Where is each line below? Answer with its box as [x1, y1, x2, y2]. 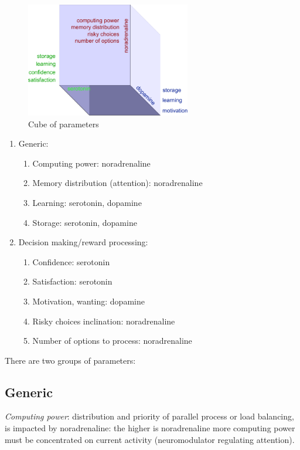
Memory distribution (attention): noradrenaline [32, 177, 203, 189]
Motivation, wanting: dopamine [32, 295, 145, 307]
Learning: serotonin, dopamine [32, 196, 142, 208]
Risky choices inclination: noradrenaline [32, 314, 175, 327]
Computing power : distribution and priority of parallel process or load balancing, [5, 410, 294, 422]
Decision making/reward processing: [18, 236, 148, 248]
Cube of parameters [28, 117, 99, 130]
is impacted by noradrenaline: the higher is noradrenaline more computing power [5, 422, 295, 434]
